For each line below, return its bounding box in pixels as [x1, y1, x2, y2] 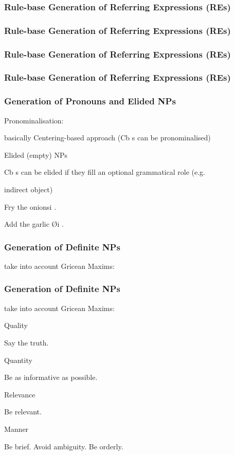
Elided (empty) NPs [4, 149, 67, 160]
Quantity [4, 354, 32, 365]
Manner [4, 423, 29, 434]
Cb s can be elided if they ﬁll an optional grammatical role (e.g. [4, 167, 205, 177]
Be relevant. [4, 406, 42, 417]
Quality [4, 320, 28, 331]
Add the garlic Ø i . [4, 219, 64, 229]
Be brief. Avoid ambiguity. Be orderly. [4, 441, 123, 451]
